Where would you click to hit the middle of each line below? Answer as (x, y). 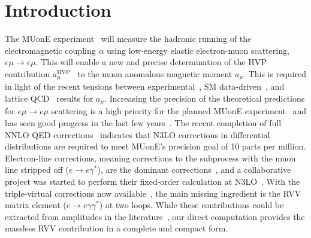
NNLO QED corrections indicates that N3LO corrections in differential (138, 134)
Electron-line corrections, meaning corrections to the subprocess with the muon (150, 158)
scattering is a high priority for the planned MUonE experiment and (179, 111)
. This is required (275, 73)
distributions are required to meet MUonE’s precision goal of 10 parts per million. (155, 146)
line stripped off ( (37, 170)
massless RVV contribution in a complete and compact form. (117, 228)
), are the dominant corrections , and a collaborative (194, 170)
